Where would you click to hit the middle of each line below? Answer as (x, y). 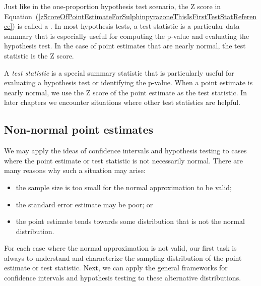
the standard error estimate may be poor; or (84, 204)
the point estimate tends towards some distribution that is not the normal (130, 221)
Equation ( (21, 16)
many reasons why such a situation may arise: (75, 170)
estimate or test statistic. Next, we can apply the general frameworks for (116, 268)
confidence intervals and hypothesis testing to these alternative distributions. (123, 278)
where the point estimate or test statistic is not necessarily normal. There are (123, 160)
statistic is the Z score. (39, 55)
